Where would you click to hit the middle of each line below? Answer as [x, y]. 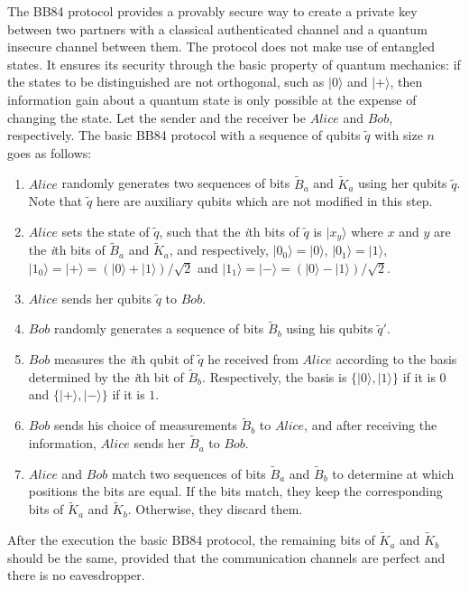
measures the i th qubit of [124, 359]
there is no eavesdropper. [76, 575]
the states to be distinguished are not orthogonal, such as [166, 82]
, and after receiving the [371, 425]
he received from [253, 359]
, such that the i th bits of [229, 231]
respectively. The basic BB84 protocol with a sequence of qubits [184, 135]
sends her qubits [107, 298]
